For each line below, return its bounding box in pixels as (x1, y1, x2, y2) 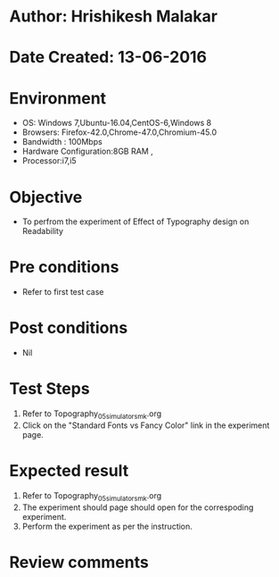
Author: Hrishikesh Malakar (9, 6, 218, 27)
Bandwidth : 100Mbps (21, 137, 103, 147)
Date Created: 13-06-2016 (9, 47, 208, 68)
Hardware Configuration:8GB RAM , (21, 146, 153, 157)
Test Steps (9, 379, 91, 399)
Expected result (9, 461, 129, 481)
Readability (21, 226, 64, 237)
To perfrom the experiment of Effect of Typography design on (21, 216, 250, 227)
